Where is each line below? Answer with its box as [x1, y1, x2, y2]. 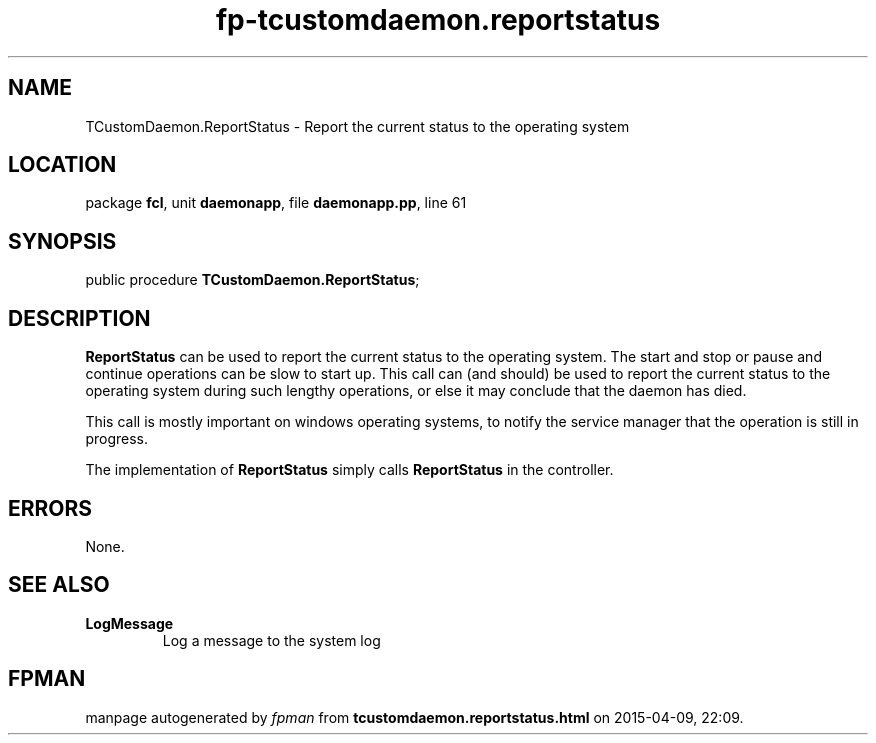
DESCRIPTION [8, 305, 151, 331]
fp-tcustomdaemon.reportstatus [215, 3, 661, 37]
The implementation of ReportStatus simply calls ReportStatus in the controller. [85, 461, 614, 479]
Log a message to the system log [162, 631, 381, 649]
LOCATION [8, 152, 117, 178]
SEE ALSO [8, 572, 110, 598]
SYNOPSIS [8, 228, 117, 254]
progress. [85, 430, 148, 448]
